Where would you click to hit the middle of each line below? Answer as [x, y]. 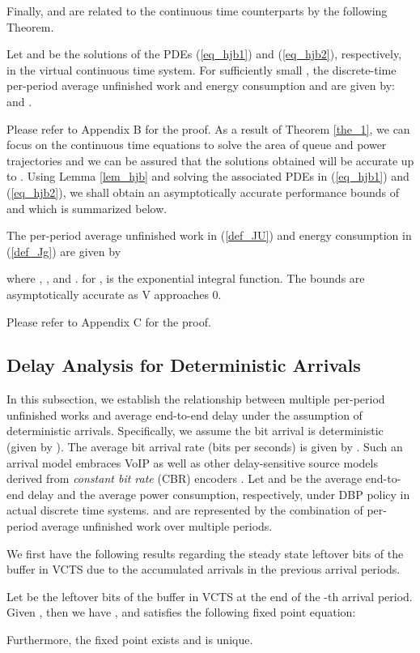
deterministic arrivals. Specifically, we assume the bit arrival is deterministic [195, 431]
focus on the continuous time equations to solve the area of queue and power [197, 145]
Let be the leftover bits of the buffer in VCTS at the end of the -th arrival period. [210, 596]
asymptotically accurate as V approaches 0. [114, 294]
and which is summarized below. [87, 208]
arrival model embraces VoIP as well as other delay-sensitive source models [192, 462]
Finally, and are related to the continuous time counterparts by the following [197, 11]
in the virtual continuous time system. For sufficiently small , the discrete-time [202, 69]
